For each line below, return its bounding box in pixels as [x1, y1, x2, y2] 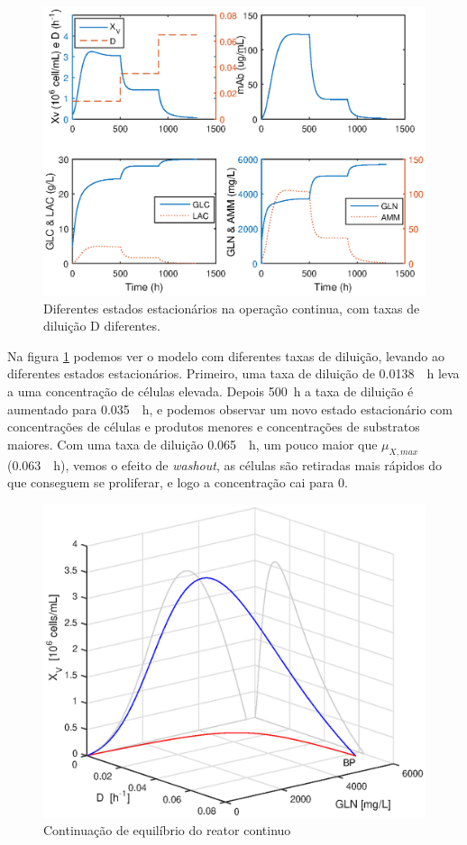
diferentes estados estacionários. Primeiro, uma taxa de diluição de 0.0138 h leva [7, 364, 460, 383]
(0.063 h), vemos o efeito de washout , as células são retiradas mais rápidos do [7, 455, 443, 474]
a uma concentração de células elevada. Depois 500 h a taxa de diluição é [7, 382, 414, 401]
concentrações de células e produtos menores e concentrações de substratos [7, 417, 420, 436]
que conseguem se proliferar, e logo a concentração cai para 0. [7, 473, 348, 492]
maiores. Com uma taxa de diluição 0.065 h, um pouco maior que [7, 434, 378, 453]
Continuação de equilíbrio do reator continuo [43, 821, 291, 840]
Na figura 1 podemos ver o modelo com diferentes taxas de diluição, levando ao [7, 346, 444, 365]
